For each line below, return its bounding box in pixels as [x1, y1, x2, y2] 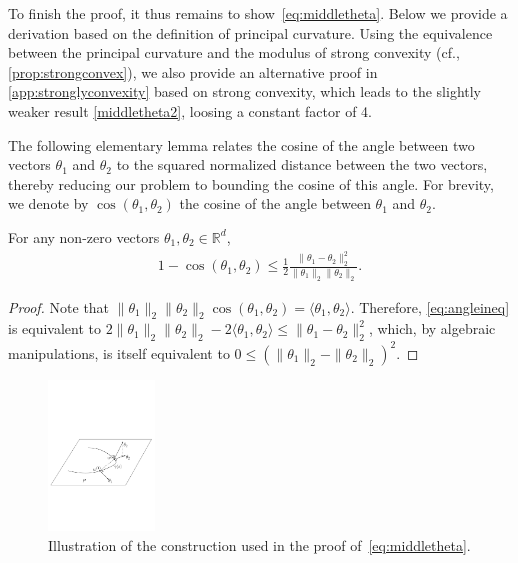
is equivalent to [8, 318, 102, 339]
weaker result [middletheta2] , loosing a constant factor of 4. [8, 100, 372, 121]
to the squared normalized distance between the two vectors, [116, 154, 488, 175]
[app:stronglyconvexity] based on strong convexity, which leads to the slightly [8, 81, 482, 102]
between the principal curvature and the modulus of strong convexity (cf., [8, 42, 460, 63]
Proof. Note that [8, 296, 110, 317]
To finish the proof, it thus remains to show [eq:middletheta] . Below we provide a [8, 3, 508, 23]
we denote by [8, 193, 89, 214]
